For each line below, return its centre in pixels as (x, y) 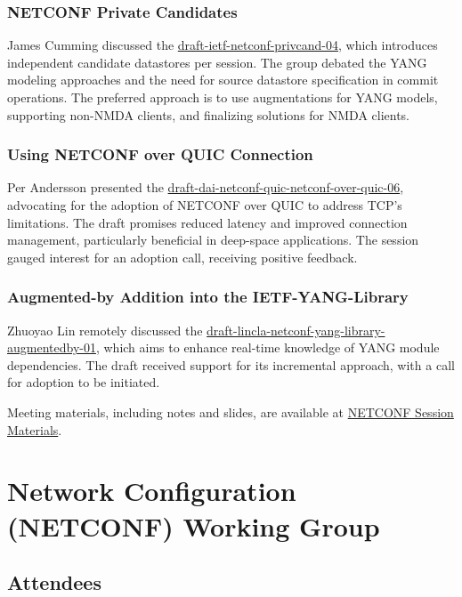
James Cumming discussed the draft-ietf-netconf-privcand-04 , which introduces (223, 45)
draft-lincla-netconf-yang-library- (296, 330)
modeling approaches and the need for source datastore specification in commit (223, 80)
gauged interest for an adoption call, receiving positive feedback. (182, 257)
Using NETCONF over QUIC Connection (160, 154)
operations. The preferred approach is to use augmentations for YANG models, (223, 97)
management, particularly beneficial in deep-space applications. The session (213, 240)
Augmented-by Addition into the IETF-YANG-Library (208, 297)
